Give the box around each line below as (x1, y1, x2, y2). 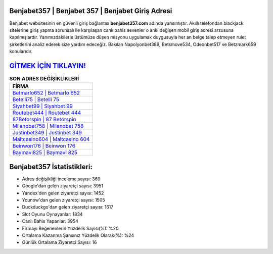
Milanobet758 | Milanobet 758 (12, 123, 84, 130)
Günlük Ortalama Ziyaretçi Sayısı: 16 (22, 239, 97, 245)
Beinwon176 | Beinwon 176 (12, 142, 76, 149)
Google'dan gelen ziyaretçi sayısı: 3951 (22, 183, 104, 189)
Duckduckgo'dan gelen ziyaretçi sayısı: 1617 (22, 204, 114, 210)
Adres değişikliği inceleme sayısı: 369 (22, 176, 101, 182)
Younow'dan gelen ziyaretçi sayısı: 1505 (22, 197, 106, 203)
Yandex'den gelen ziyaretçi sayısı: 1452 (22, 190, 104, 196)
